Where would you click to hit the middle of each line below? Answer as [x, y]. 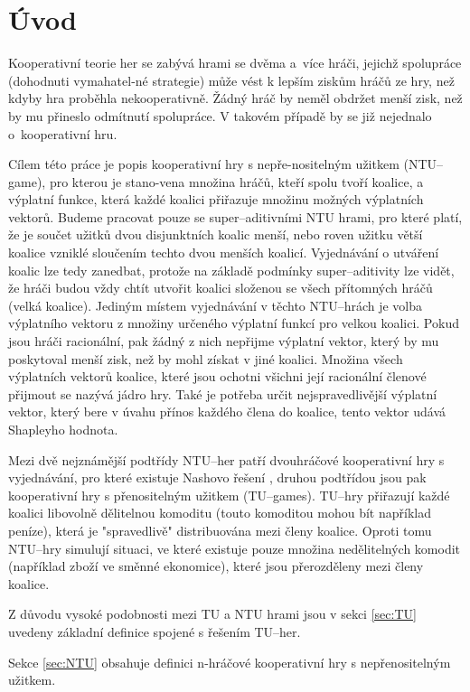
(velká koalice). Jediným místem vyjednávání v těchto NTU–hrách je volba [216, 305]
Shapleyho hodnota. [63, 429]
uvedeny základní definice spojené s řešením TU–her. [155, 631]
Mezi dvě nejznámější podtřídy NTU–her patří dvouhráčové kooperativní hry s [226, 459]
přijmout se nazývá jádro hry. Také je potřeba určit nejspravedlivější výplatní [223, 393]
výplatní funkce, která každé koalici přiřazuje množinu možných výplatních [216, 199]
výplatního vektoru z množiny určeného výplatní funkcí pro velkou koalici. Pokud [234, 323]
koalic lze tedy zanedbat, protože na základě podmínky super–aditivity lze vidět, [231, 270]
